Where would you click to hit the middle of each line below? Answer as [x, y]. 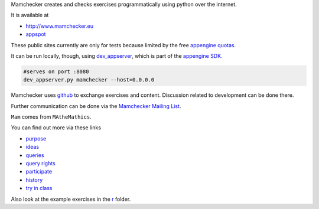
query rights [40, 164]
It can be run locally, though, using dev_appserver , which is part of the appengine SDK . [117, 55]
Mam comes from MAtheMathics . [51, 117]
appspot [36, 34]
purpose [36, 138]
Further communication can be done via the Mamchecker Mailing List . [96, 106]
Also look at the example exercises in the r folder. [71, 199]
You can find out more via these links [56, 128]
